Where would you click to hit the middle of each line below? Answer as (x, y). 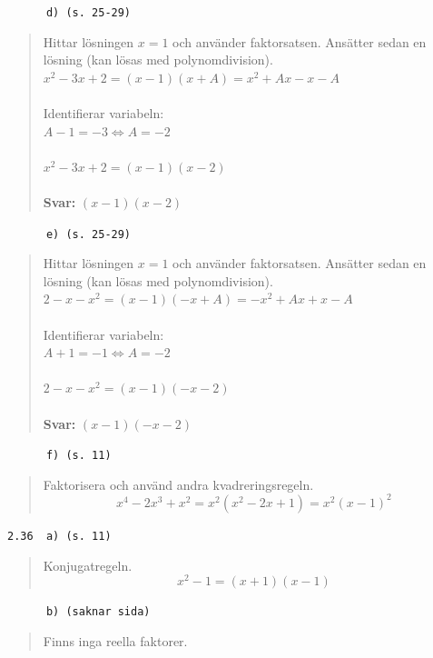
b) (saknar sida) (98, 612)
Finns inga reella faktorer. (115, 640)
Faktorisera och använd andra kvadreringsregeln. (178, 484)
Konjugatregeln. (88, 565)
